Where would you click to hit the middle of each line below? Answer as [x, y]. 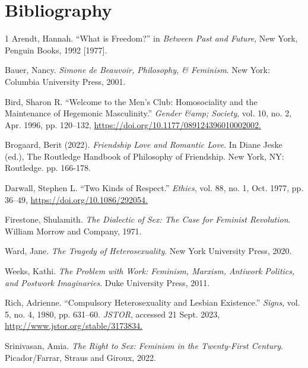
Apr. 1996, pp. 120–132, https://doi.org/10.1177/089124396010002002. [133, 124]
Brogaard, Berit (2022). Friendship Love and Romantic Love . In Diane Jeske [144, 145]
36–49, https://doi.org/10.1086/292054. [76, 199]
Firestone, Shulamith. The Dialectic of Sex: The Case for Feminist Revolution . [148, 219]
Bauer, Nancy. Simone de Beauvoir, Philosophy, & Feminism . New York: [137, 70]
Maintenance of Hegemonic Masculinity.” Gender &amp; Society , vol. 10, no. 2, [148, 113]
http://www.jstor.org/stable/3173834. [74, 326]
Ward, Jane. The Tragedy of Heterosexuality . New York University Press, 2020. [148, 251]
